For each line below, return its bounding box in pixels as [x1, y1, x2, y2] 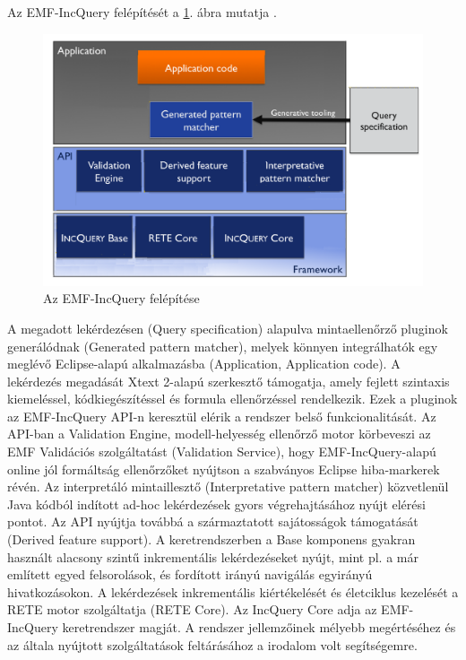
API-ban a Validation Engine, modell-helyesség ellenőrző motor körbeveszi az [7, 424, 431, 443]
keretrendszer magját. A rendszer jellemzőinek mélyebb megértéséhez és [62, 618, 456, 637]
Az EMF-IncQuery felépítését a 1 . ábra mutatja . [7, 3, 277, 21]
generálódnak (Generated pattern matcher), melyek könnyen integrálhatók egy [7, 336, 438, 355]
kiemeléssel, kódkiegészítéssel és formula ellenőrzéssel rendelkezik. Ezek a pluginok [7, 389, 458, 408]
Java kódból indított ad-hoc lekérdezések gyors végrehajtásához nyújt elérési [7, 494, 426, 513]
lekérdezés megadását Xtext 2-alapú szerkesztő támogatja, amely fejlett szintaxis [7, 371, 450, 390]
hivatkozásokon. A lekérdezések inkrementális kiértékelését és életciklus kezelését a [7, 582, 459, 601]
